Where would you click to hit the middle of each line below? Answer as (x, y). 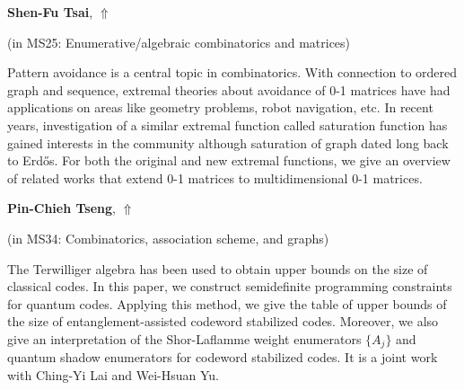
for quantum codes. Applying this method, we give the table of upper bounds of (227, 303)
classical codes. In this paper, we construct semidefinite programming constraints (230, 286)
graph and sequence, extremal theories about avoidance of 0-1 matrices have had (229, 89)
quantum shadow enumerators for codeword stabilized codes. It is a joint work (223, 357)
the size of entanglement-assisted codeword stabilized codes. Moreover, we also (223, 321)
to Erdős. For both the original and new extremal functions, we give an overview (229, 160)
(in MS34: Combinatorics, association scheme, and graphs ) (168, 238)
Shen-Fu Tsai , (50, 12)
